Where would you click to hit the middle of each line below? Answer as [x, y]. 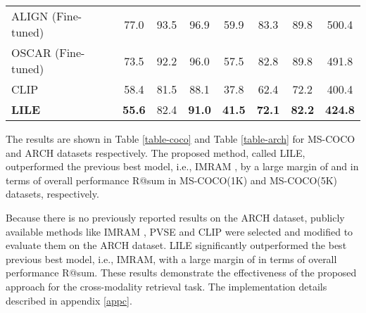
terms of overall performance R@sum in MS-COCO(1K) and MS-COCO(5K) [172, 180]
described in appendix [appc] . [69, 300]
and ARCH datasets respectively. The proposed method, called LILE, [156, 152]
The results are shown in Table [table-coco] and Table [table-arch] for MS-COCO [181, 139]
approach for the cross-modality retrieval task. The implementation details [166, 286]
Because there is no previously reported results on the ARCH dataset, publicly [175, 217]
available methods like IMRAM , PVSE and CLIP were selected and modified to [179, 231]
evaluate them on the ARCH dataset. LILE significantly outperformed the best [176, 245]
